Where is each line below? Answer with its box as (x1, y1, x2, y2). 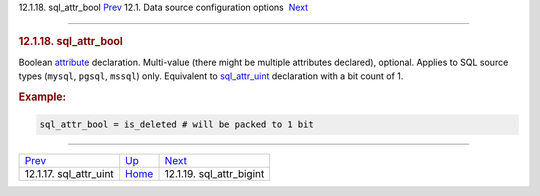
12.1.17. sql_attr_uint (24, 167, 114, 181)
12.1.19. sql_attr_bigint (164, 167, 265, 181)
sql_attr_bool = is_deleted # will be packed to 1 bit (39, 119, 314, 130)
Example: (18, 90, 67, 104)
